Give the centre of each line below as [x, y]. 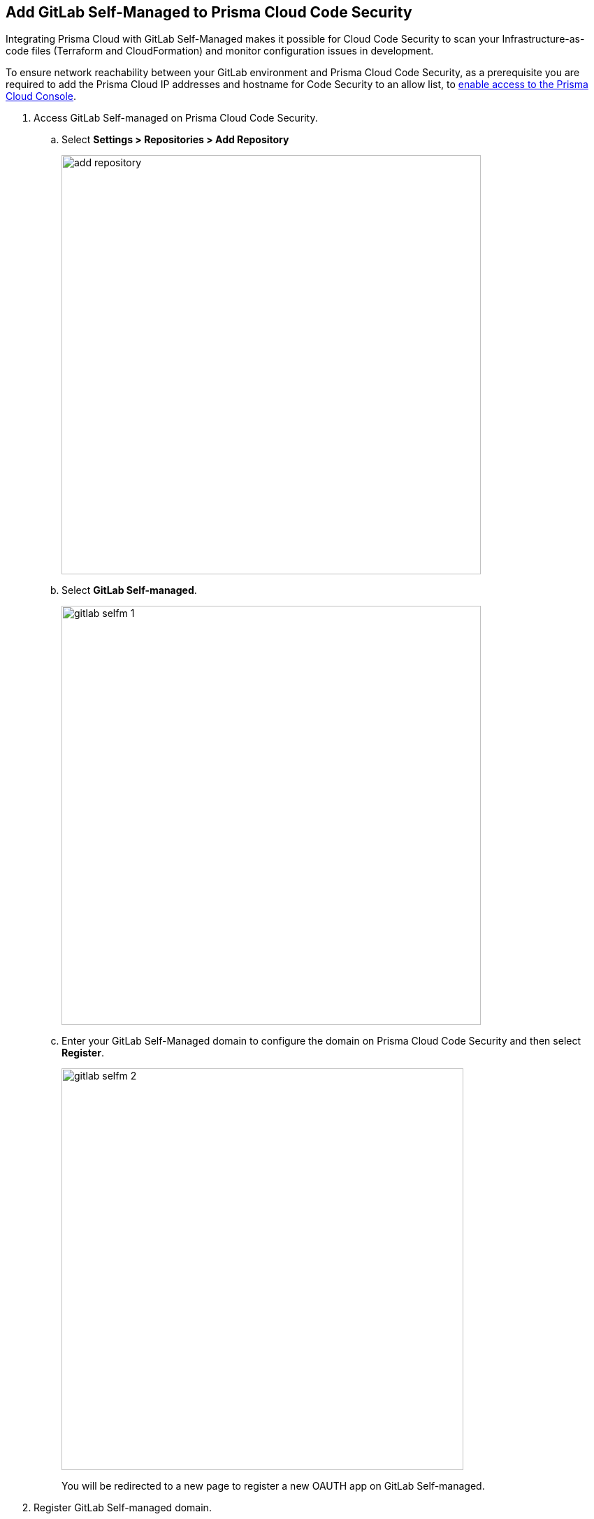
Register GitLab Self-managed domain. [123, 1508]
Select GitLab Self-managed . [129, 590]
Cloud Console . [41, 96]
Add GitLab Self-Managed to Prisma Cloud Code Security [209, 12]
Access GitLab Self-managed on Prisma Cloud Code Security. [176, 118]
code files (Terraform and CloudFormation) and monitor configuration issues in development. [220, 51]
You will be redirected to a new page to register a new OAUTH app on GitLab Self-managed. [273, 1486]
